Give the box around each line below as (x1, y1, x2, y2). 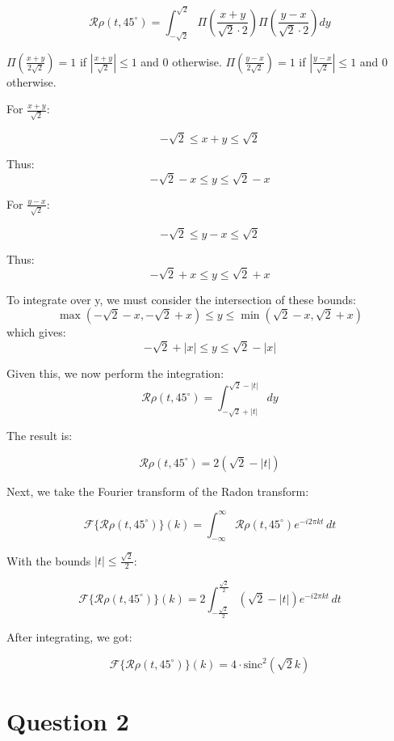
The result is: (6, 427, 73, 444)
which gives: (6, 324, 66, 341)
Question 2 (6, 704, 129, 737)
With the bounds (6, 552, 91, 569)
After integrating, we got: (6, 629, 132, 646)
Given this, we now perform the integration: (6, 364, 224, 381)
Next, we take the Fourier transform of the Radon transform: (6, 482, 309, 499)
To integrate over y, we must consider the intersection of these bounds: (6, 290, 356, 307)
